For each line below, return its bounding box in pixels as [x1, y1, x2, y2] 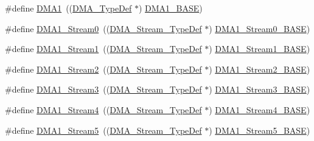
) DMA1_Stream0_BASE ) [209, 22, 310, 34]
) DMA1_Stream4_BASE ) [209, 103, 310, 116]
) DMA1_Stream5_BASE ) [209, 123, 310, 136]
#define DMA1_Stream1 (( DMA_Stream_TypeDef [5, 42, 202, 55]
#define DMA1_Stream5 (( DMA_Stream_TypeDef [5, 123, 202, 136]
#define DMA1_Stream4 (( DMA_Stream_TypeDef [5, 103, 202, 116]
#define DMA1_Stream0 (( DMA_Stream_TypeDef [5, 22, 202, 34]
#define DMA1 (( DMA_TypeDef [5, 2, 132, 14]
